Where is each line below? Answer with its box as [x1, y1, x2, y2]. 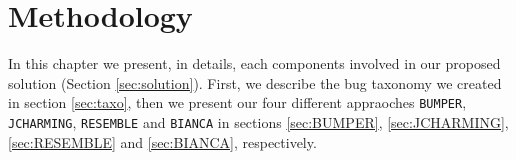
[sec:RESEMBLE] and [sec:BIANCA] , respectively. [8, 131, 317, 152]
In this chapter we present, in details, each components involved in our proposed [8, 53, 501, 74]
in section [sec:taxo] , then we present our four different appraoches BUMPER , [8, 92, 467, 113]
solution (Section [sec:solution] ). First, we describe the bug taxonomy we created [8, 72, 502, 93]
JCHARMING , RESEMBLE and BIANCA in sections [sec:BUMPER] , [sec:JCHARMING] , [8, 111, 509, 132]
